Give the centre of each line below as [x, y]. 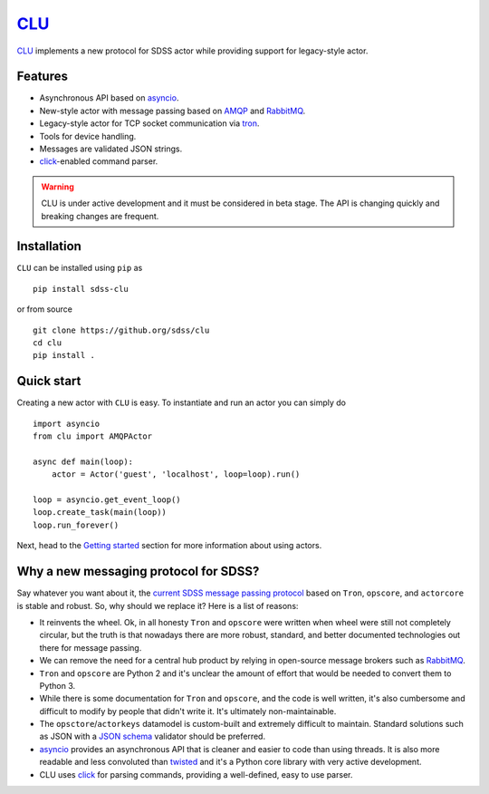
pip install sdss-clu [81, 289]
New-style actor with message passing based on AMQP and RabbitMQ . [173, 111]
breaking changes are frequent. [100, 216]
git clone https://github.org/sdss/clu [121, 330]
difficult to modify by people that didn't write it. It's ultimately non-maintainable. [188, 711]
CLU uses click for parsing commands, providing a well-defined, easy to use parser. [196, 774]
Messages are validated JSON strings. [111, 149]
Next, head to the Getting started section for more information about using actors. [169, 546]
